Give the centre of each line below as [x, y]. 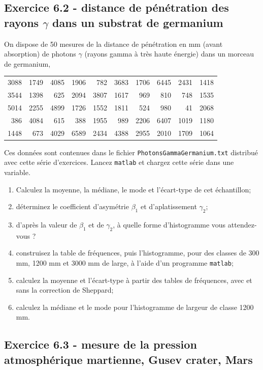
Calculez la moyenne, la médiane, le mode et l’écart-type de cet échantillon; [134, 189]
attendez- [242, 224]
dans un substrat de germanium [138, 22]
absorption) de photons [40, 54]
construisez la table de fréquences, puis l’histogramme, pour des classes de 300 [138, 253]
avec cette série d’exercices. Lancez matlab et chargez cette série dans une [119, 162]
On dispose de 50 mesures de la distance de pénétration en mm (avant [113, 44]
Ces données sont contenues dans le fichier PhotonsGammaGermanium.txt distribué [131, 152]
